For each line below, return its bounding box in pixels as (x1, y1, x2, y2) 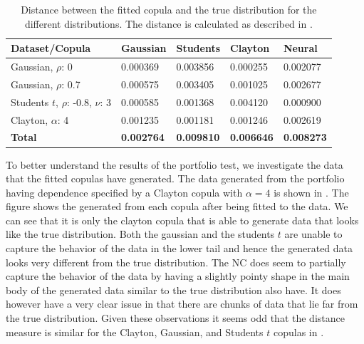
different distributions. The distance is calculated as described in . (24, 16, 313, 31)
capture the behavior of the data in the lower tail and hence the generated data (6, 241, 353, 256)
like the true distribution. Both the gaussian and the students (6, 226, 275, 241)
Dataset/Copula (11, 41, 91, 56)
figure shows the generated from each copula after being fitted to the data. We (6, 199, 348, 214)
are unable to (284, 226, 343, 241)
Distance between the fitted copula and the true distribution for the (21, 2, 317, 16)
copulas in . (273, 324, 324, 339)
